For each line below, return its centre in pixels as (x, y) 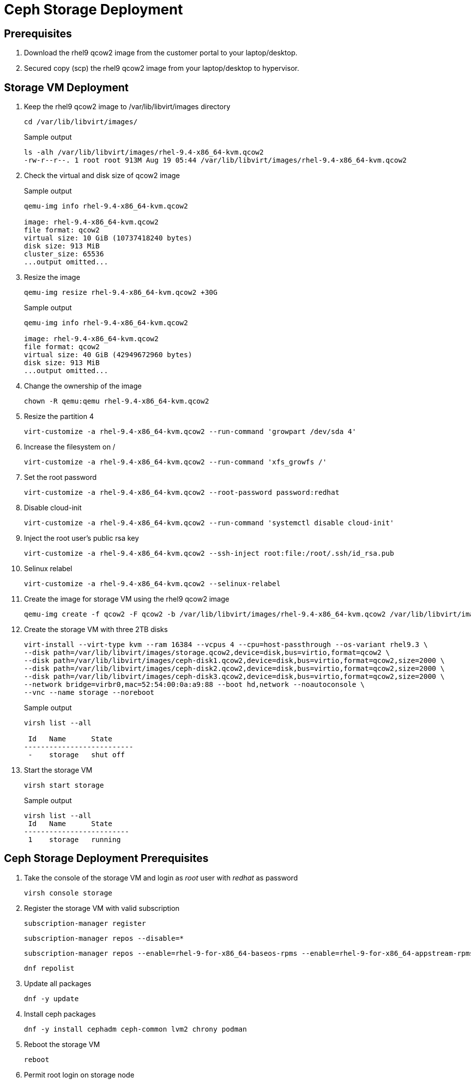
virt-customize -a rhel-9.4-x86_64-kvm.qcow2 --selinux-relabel (152, 584)
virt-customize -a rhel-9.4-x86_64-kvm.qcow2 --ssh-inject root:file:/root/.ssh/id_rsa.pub (209, 553)
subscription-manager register (85, 923)
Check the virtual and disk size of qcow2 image (102, 176)
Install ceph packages (60, 1014)
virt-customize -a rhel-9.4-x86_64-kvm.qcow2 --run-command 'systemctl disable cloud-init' (209, 523)
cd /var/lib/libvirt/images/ (81, 122)
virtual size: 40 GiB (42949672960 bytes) (108, 355)
